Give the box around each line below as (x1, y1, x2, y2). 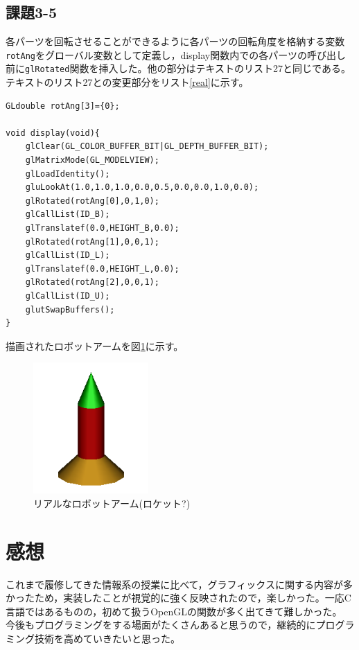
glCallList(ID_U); (25, 291, 110, 301)
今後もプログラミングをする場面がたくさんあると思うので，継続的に (6, 617, 316, 632)
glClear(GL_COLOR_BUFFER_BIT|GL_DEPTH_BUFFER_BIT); (25, 141, 269, 152)
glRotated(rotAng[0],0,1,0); (25, 195, 159, 206)
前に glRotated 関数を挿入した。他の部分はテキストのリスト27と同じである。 (6, 61, 351, 76)
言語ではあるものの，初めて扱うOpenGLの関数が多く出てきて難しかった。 (6, 604, 342, 618)
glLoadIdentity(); (25, 168, 110, 179)
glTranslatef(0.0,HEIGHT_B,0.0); (25, 223, 179, 234)
